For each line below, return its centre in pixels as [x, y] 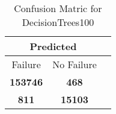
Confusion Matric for [58, 8]
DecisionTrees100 [58, 22]
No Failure [75, 64]
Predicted [53, 46]
